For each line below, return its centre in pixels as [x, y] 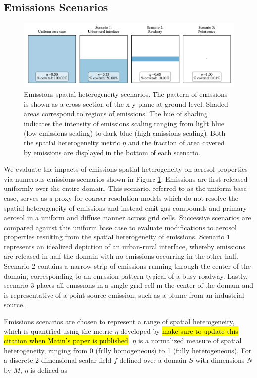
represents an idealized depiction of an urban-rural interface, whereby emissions [125, 246]
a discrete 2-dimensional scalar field [58, 360]
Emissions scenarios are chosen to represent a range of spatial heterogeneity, [119, 321]
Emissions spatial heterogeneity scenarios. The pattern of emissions [126, 94]
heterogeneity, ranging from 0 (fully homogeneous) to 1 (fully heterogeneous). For [128, 350]
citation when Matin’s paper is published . [67, 341]
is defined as [49, 370]
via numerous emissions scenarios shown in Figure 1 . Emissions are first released [126, 178]
